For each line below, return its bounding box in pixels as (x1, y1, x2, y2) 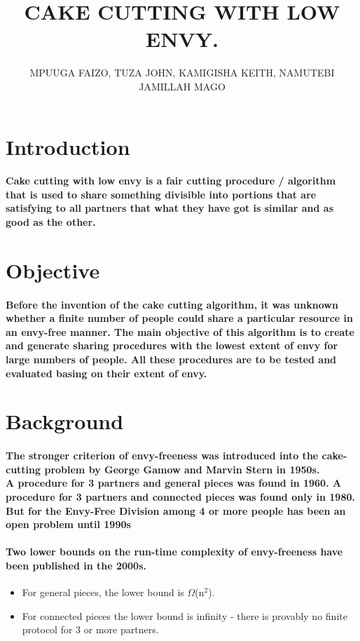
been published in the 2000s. (6, 558, 146, 572)
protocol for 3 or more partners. (22, 622, 159, 637)
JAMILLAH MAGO (139, 79, 226, 93)
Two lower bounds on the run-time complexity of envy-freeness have (6, 544, 343, 559)
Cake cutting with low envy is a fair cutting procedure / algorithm (6, 173, 336, 188)
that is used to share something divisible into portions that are (6, 187, 317, 201)
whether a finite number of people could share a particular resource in (6, 311, 354, 325)
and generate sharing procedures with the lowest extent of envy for (6, 338, 338, 353)
